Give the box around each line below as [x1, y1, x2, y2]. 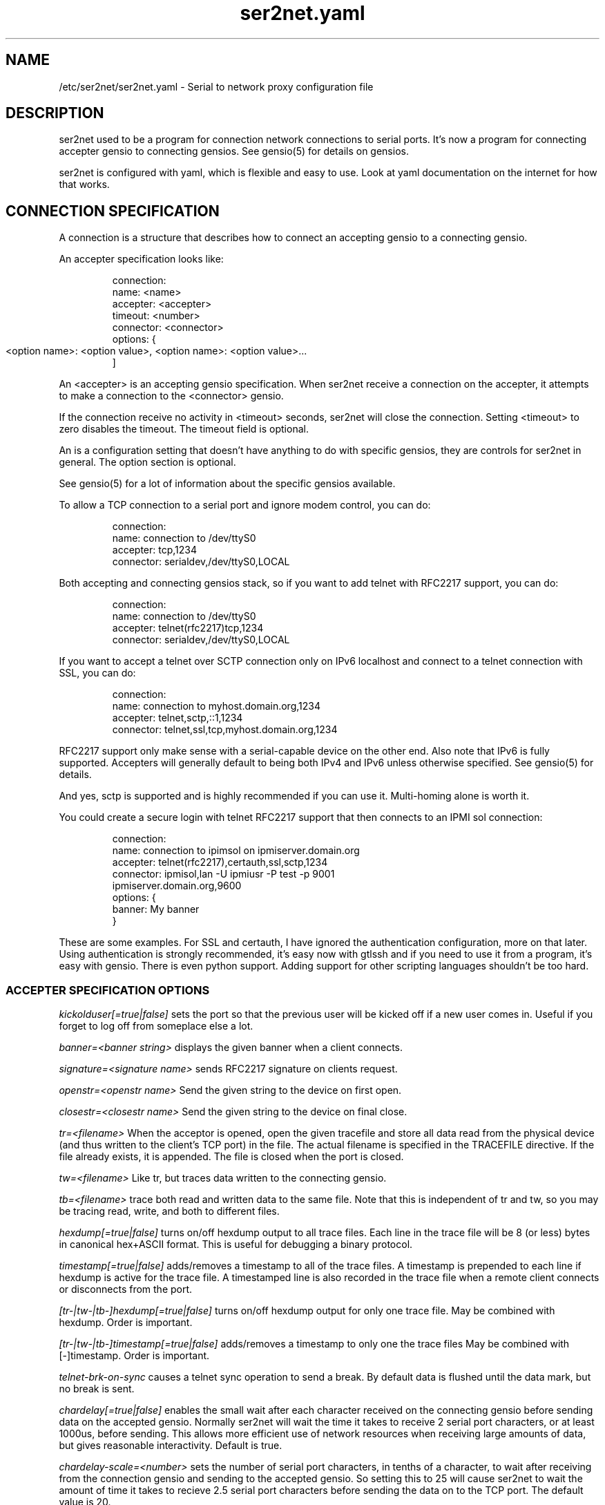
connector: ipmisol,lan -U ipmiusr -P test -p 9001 [112, 868, 335, 880]
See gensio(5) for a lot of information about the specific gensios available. [59, 477, 396, 490]
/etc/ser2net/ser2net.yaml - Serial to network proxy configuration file [59, 80, 374, 93]
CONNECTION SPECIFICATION [6, 202, 220, 220]
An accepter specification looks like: [59, 253, 224, 265]
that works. [59, 178, 110, 191]
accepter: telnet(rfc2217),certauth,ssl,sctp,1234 [112, 856, 328, 869]
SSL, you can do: [59, 667, 136, 679]
